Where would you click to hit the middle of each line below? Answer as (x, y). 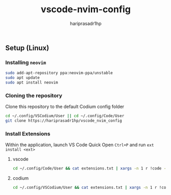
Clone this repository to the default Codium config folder (65, 107)
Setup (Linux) (27, 48)
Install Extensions (28, 133)
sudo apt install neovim (32, 82)
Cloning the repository (34, 95)
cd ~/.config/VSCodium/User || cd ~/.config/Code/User (65, 116)
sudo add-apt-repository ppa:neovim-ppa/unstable (59, 73)
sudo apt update (22, 78)
